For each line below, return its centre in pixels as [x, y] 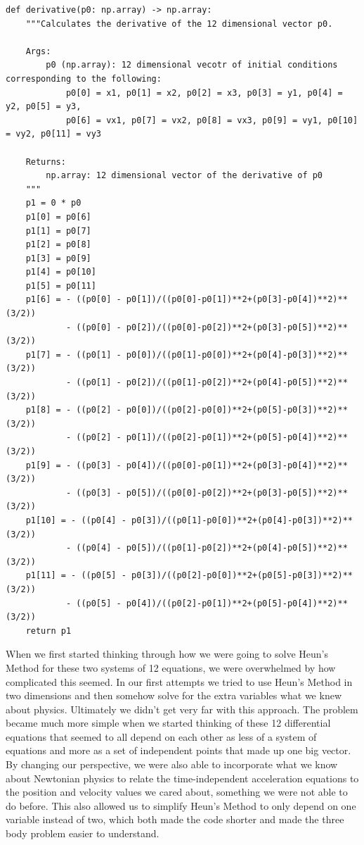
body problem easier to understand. [83, 833]
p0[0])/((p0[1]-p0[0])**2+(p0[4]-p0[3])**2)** [237, 355]
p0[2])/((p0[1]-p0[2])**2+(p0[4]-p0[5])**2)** [237, 383]
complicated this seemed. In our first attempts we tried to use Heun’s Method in [179, 681]
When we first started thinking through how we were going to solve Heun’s [167, 654]
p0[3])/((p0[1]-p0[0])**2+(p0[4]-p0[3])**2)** [242, 520]
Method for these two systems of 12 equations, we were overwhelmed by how [171, 667]
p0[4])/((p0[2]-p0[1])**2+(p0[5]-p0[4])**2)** [237, 603]
